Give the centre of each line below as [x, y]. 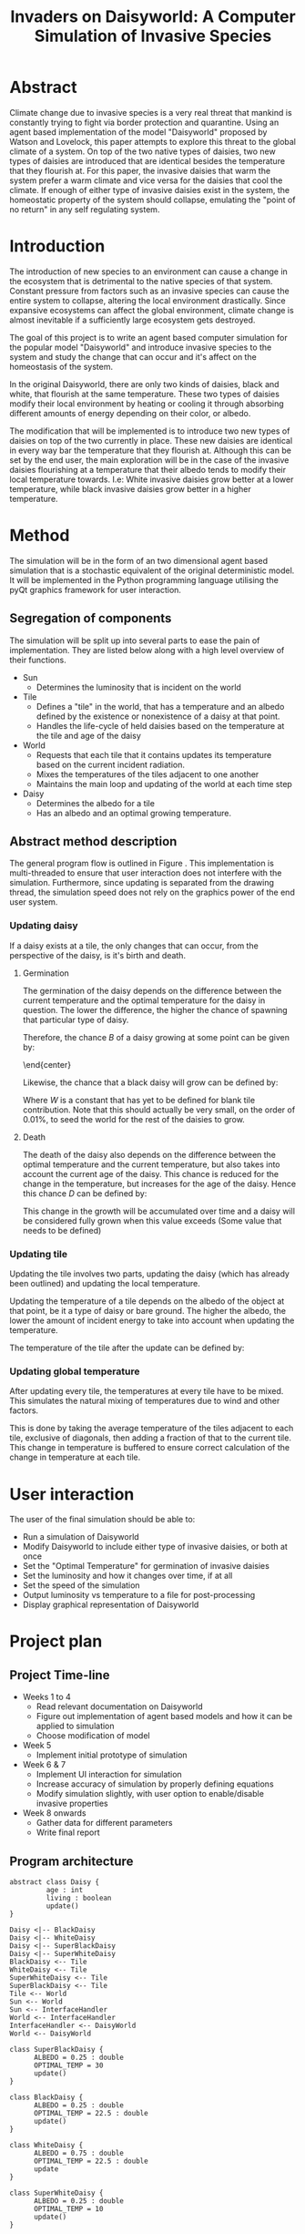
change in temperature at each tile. [75, 1457]
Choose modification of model [93, 1736]
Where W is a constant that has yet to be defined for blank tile [139, 1100]
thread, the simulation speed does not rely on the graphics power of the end [152, 892]
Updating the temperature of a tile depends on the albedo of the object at [147, 1301]
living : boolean [79, 1898]
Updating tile [39, 1254]
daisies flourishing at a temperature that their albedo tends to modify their [148, 469]
